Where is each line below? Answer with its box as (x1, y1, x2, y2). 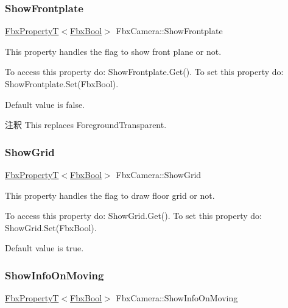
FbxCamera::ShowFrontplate (116, 24, 223, 37)
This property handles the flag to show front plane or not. (5, 45, 222, 57)
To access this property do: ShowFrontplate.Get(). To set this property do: (5, 65, 284, 78)
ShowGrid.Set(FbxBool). (5, 221, 97, 234)
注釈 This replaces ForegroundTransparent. (5, 118, 167, 131)
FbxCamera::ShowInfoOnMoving (116, 292, 238, 304)
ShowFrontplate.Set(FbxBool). (5, 77, 119, 90)
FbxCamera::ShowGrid (116, 168, 202, 181)
